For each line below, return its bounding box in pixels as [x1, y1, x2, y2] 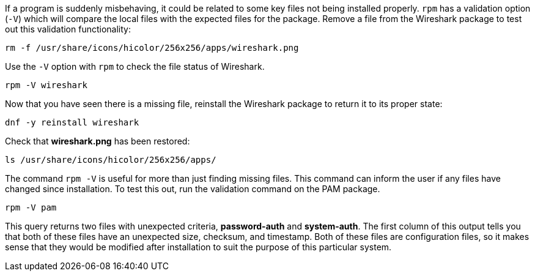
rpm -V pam [5, 203, 57, 212]
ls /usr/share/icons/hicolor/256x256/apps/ [5, 155, 216, 165]
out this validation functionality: [5, 24, 131, 34]
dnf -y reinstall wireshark [5, 117, 139, 127]
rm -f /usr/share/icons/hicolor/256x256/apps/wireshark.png [5, 43, 299, 53]
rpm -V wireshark [5, 80, 87, 90]
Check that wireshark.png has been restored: [5, 136, 190, 146]
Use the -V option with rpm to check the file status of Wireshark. [5, 61, 265, 72]
